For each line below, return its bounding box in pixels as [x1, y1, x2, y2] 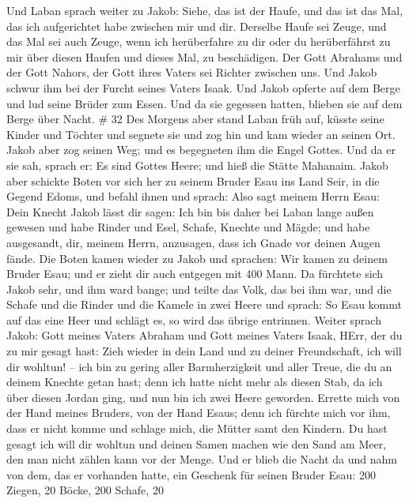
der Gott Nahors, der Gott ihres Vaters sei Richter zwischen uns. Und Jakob [6, 64, 377, 81]
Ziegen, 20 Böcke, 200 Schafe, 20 [6, 482, 164, 498]
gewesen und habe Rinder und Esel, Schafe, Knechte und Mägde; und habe [6, 219, 370, 235]
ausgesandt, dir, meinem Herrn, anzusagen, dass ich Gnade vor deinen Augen [6, 234, 381, 250]
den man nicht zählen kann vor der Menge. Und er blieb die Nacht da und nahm [6, 451, 398, 467]
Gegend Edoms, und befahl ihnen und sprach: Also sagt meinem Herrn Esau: [6, 188, 380, 205]
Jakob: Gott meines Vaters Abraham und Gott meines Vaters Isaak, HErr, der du [6, 327, 403, 343]
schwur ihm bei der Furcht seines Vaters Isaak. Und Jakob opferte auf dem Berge [6, 79, 400, 96]
